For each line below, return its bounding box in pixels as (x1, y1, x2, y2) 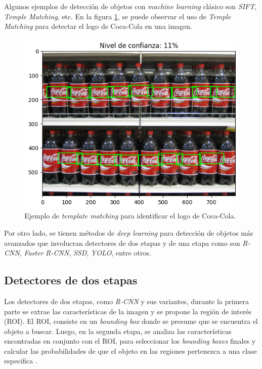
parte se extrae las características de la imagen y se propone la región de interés (4, 306, 252, 316)
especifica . (4, 355, 37, 366)
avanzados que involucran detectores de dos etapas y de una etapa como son (4, 237, 240, 248)
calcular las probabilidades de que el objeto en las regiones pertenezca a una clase (4, 345, 257, 356)
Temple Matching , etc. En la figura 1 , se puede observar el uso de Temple (4, 11, 231, 21)
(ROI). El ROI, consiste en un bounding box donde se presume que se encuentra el (4, 316, 258, 326)
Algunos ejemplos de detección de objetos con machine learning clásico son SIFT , (4, 1, 257, 11)
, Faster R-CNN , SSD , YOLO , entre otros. (19, 247, 151, 258)
